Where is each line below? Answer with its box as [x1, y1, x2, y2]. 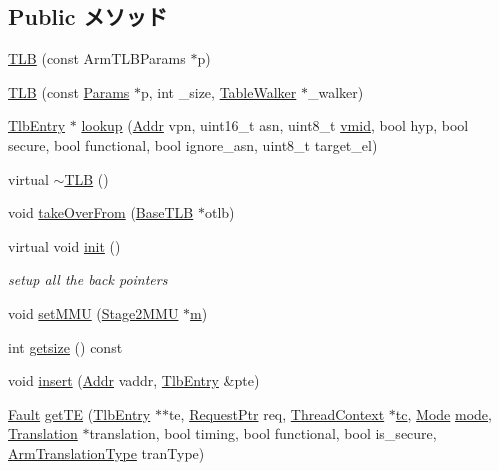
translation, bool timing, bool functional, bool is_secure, [89, 423, 437, 444]
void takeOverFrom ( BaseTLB [8, 202, 194, 223]
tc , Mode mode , [395, 403, 492, 424]
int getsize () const [8, 336, 123, 357]
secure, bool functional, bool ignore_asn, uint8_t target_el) [8, 134, 378, 155]
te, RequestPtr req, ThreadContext [168, 403, 385, 424]
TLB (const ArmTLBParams [8, 48, 186, 69]
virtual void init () [8, 235, 121, 256]
